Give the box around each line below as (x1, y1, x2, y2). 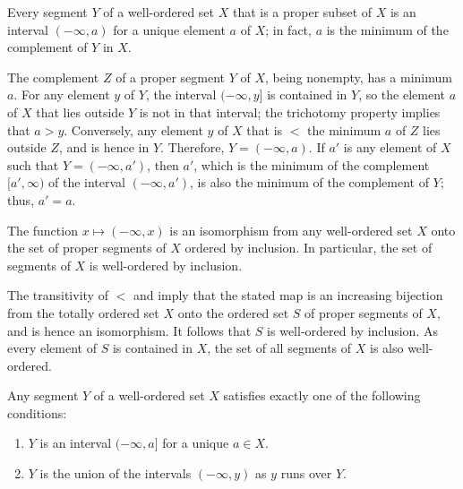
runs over (280, 464, 332, 483)
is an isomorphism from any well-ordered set (169, 220, 413, 239)
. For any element (13, 85, 110, 104)
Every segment (7, 3, 88, 21)
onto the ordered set (177, 303, 289, 322)
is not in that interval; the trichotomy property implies (139, 102, 441, 121)
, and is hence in (58, 138, 150, 157)
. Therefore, (160, 138, 225, 157)
